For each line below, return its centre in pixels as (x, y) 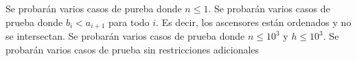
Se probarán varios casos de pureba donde (94, 8)
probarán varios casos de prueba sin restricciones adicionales (133, 49)
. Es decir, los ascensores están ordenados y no (254, 22)
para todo (129, 22)
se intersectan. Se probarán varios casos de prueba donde (125, 36)
